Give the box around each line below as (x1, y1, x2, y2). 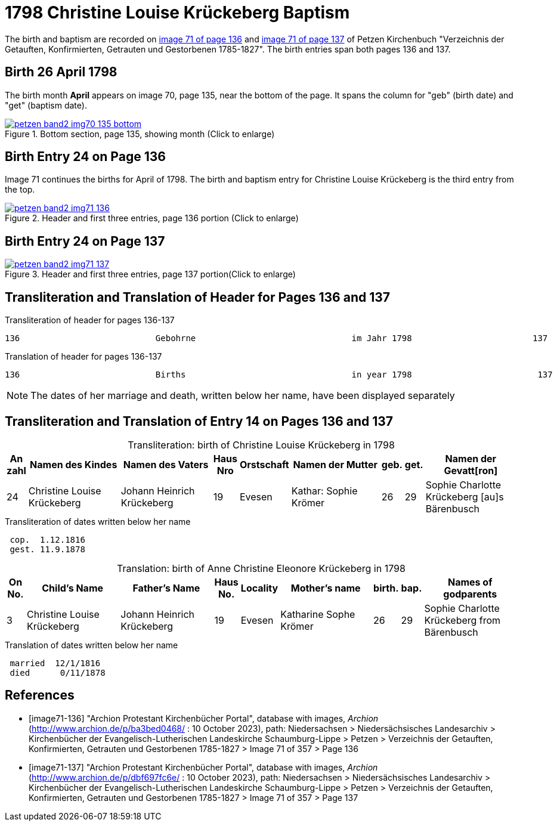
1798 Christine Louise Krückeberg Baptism (5, 2, 350, 23)
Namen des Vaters (123, 458, 209, 471)
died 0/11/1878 (10, 667, 106, 677)
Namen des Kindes (30, 458, 117, 471)
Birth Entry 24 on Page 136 (5, 149, 166, 165)
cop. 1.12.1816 (10, 534, 85, 545)
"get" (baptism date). (5, 100, 87, 110)
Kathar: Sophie (291, 484, 358, 497)
